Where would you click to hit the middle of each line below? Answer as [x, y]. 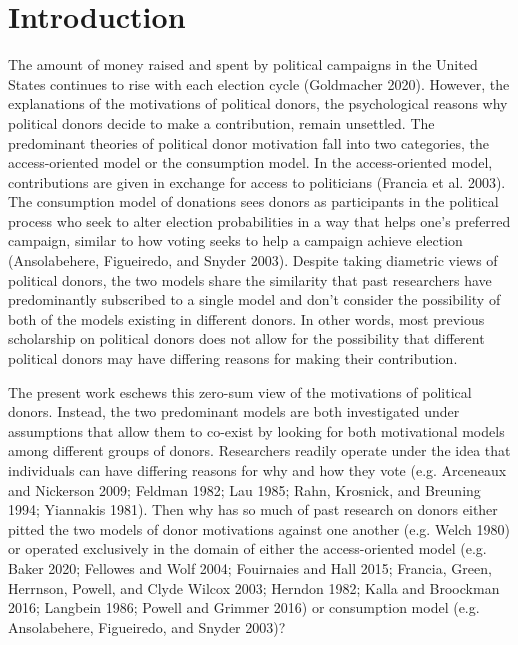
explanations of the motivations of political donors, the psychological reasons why [258, 103]
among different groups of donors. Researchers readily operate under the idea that [259, 450]
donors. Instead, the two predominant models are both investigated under [234, 411]
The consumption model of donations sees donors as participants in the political [253, 201]
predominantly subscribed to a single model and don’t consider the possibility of [254, 299]
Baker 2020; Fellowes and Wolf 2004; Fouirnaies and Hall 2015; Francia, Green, [250, 567]
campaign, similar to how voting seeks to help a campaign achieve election [235, 240]
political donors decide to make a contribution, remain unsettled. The [221, 122]
